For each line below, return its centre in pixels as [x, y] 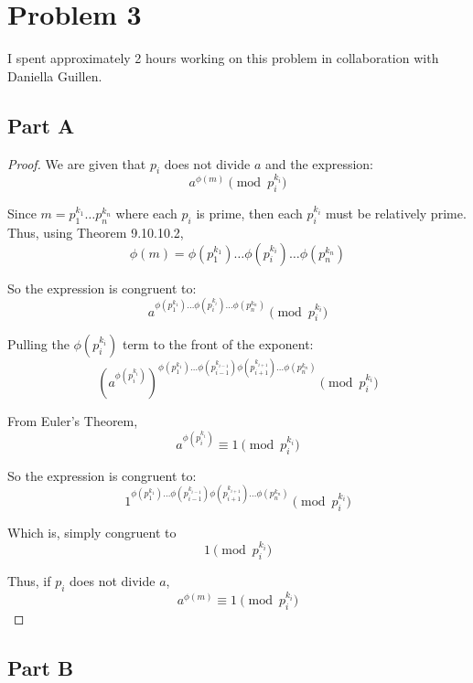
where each [146, 213]
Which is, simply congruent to [92, 532]
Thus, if [29, 581]
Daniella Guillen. [55, 75]
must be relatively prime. [396, 213]
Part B [41, 667]
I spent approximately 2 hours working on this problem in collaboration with [223, 58]
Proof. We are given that [77, 163]
